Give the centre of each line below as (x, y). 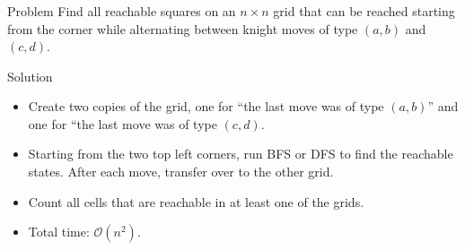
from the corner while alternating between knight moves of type (183, 28)
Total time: (59, 232)
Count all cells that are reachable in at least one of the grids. (196, 201)
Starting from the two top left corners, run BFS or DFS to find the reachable (241, 154)
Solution (30, 76)
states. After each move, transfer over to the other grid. (181, 172)
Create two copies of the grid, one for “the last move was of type (206, 106)
